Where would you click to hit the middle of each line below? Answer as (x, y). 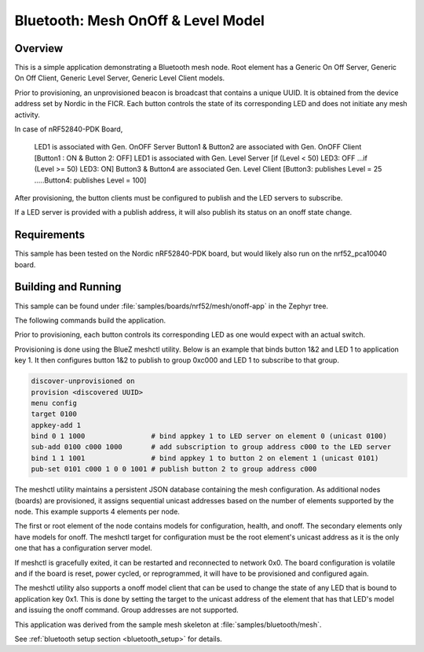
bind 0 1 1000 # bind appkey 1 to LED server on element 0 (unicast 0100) (209, 436)
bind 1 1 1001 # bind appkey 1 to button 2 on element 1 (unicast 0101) (205, 458)
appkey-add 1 (56, 425)
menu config (54, 403)
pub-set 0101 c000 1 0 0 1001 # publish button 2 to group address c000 (174, 469)
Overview (39, 48)
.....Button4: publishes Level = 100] (90, 180)
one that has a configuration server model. (83, 548)
